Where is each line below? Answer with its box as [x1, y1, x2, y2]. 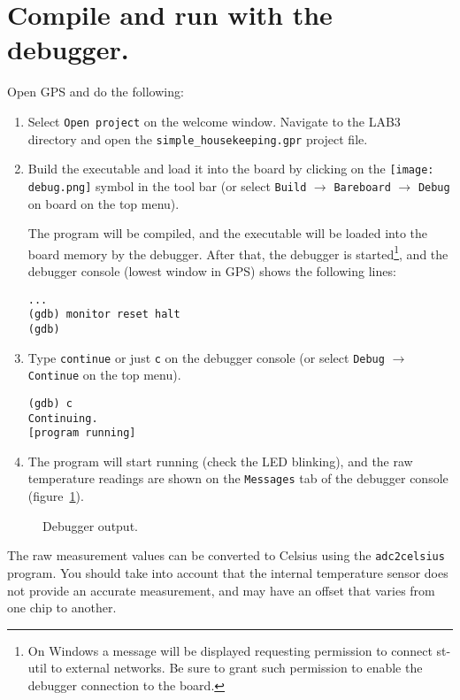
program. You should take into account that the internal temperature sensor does [7, 563, 448, 581]
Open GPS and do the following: [7, 82, 184, 101]
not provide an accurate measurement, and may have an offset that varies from [7, 581, 435, 599]
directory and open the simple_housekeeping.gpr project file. [27, 129, 368, 148]
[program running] [27, 427, 136, 440]
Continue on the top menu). [27, 365, 181, 384]
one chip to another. [7, 598, 117, 617]
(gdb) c [27, 396, 73, 410]
